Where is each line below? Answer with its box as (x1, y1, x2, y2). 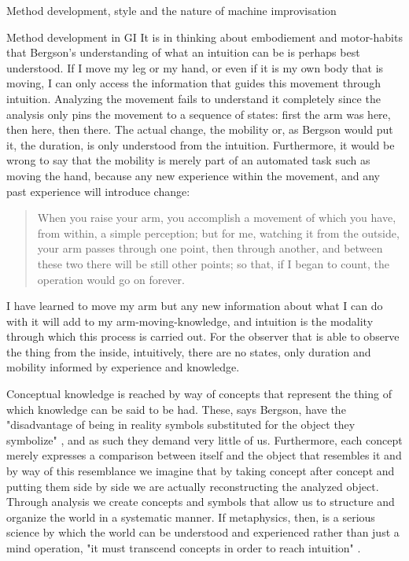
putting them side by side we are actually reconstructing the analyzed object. (6, 478, 379, 494)
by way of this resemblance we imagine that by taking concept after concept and (6, 463, 395, 479)
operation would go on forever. (37, 271, 185, 287)
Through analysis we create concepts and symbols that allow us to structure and (6, 493, 395, 510)
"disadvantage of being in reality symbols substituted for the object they (6, 416, 356, 433)
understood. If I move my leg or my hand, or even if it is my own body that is (6, 59, 384, 76)
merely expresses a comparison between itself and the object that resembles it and (6, 447, 402, 463)
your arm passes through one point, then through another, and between (37, 240, 383, 257)
